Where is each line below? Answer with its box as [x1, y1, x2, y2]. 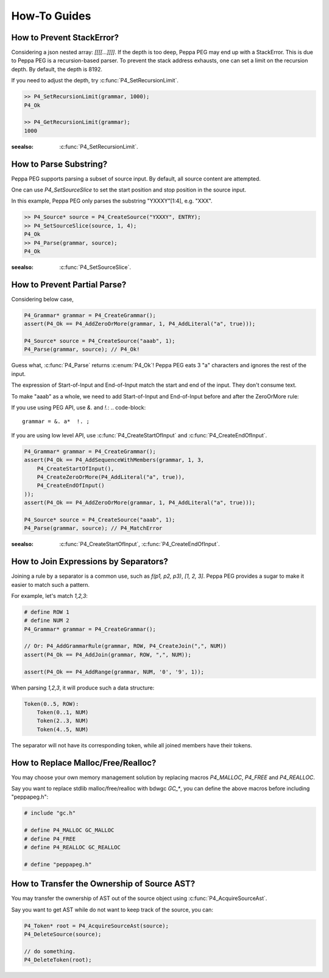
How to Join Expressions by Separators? [11, 556, 169, 567]
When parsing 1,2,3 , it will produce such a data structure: [11, 684, 155, 691]
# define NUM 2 [24, 617, 69, 624]
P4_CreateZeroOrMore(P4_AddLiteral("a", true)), [37, 473, 185, 480]
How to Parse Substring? [11, 159, 108, 169]
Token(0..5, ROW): [24, 700, 79, 707]
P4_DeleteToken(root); [24, 957, 92, 963]
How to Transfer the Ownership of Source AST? [11, 879, 196, 889]
